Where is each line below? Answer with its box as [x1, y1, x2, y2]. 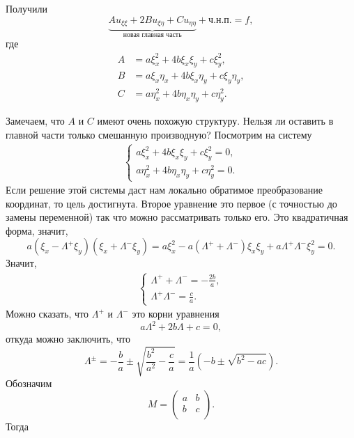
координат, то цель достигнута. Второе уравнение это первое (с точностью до [6, 196, 337, 210]
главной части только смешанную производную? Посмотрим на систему [6, 127, 312, 141]
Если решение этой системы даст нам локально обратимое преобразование [6, 182, 323, 197]
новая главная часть [123, 31, 182, 38]
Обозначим [6, 375, 52, 390]
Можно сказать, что [6, 306, 89, 321]
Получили [6, 1, 47, 15]
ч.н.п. [208, 15, 232, 25]
